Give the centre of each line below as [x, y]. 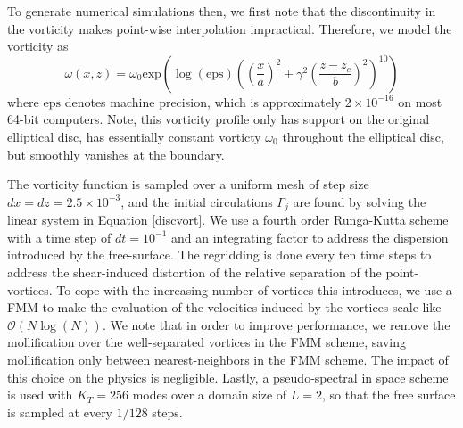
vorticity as [38, 46]
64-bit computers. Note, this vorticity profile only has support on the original [219, 119]
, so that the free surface [389, 395]
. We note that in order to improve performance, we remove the [276, 324]
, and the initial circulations [197, 201]
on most [420, 101]
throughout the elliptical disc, [363, 136]
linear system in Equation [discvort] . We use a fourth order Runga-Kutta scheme [228, 220]
